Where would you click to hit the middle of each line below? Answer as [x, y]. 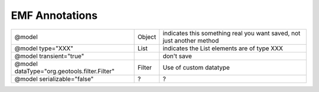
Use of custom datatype [196, 67]
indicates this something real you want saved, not [232, 33]
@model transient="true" [49, 56]
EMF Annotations [54, 15]
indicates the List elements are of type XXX [223, 48]
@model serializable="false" [54, 78]
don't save [177, 56]
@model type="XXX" [44, 48]
